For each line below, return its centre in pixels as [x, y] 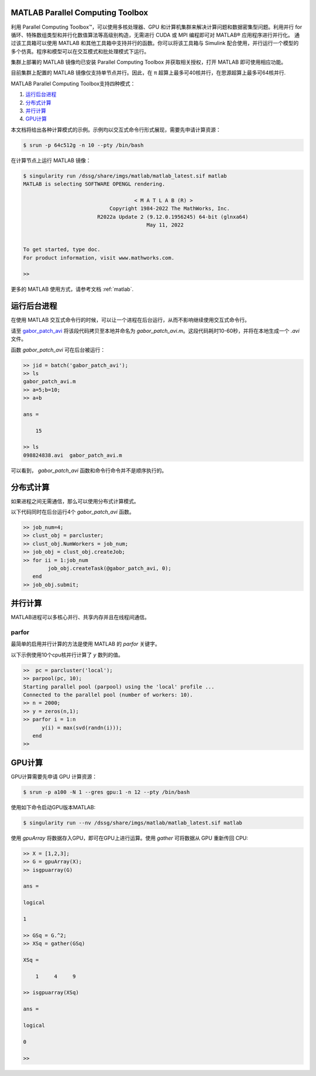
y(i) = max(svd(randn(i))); [82, 728]
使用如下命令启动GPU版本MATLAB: [53, 807]
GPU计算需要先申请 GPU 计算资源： [54, 776]
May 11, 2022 [165, 225]
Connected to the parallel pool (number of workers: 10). [108, 695]
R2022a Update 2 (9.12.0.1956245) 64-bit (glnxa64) [173, 217]
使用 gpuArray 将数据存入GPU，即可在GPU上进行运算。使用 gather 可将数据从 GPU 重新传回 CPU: [129, 838]
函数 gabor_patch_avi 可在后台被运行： [58, 350]
